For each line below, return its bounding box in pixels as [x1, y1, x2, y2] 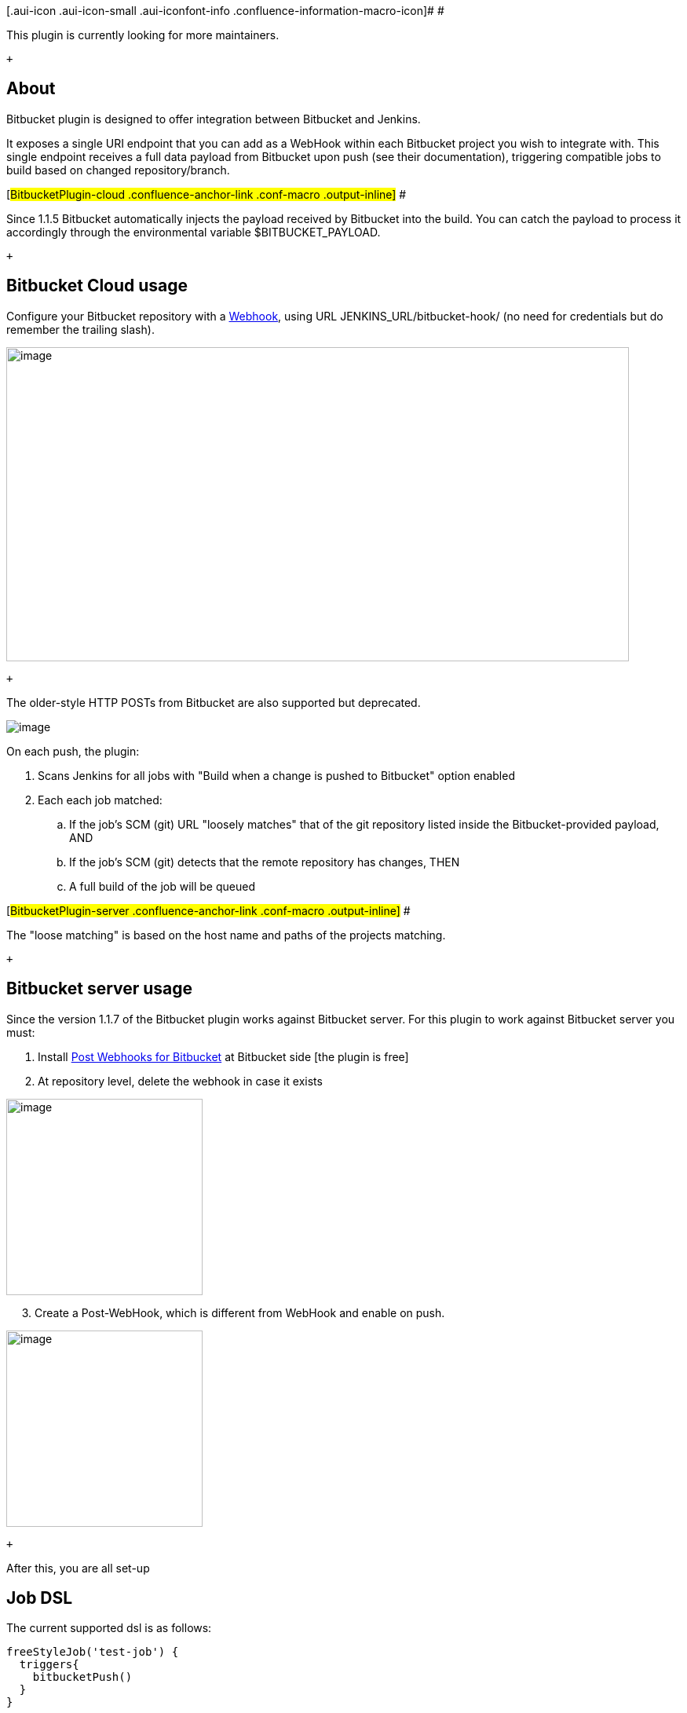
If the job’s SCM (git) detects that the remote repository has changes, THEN [69, 855, 460, 869]
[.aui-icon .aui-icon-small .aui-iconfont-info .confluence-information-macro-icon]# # [6, 4, 444, 17]
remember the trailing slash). [6, 322, 155, 336]
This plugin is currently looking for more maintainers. [6, 28, 280, 42]
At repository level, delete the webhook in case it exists [38, 1074, 323, 1088]
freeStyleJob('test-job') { [6, 1645, 179, 1659]
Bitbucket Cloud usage [6, 276, 188, 296]
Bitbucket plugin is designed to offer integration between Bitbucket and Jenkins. [6, 112, 421, 126]
